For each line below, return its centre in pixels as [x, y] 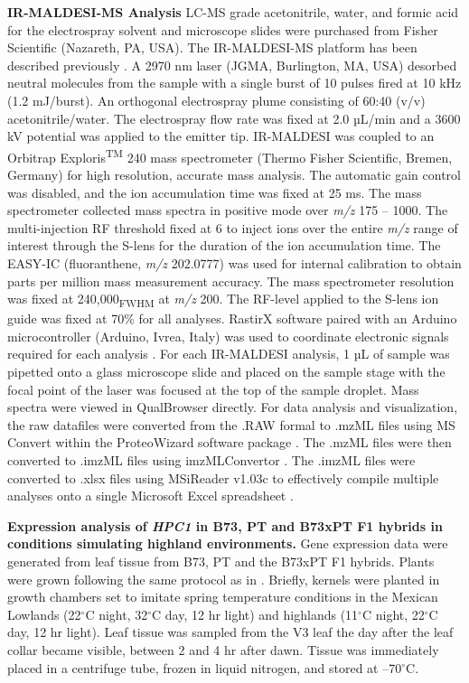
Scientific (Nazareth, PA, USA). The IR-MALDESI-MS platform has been [212, 47]
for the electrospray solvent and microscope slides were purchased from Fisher [223, 29]
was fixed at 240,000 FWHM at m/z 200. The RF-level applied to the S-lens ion [223, 299]
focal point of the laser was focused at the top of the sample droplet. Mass [213, 389]
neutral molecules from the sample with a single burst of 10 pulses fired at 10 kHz [234, 83]
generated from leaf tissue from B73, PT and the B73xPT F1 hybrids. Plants [221, 561]
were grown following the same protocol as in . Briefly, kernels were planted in [224, 579]
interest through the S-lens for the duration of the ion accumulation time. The [224, 245]
